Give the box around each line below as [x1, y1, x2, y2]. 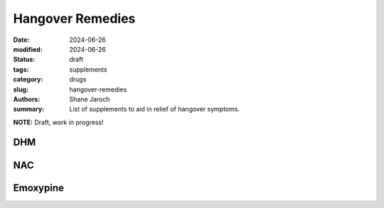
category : [13, 75, 43, 84]
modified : [13, 45, 43, 53]
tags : [13, 65, 29, 74]
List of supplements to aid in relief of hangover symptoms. [69, 105, 240, 114]
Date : [13, 35, 30, 44]
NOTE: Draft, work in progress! [13, 118, 104, 126]
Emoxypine [13, 182, 64, 194]
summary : [13, 105, 45, 114]
